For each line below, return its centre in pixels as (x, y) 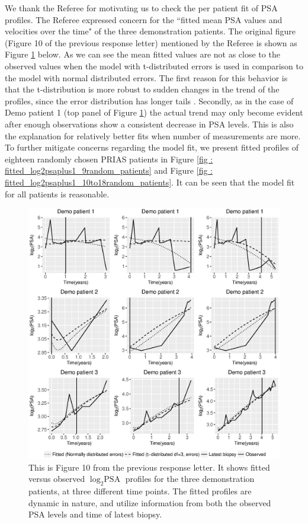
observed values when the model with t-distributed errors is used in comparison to (154, 65)
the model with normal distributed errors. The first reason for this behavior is (146, 77)
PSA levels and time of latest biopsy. (95, 514)
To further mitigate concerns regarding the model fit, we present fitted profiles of (152, 147)
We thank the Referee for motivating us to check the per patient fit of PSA (141, 8)
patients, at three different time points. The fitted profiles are (140, 491)
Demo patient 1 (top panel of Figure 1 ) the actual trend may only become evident (154, 112)
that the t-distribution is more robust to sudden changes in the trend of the (142, 89)
